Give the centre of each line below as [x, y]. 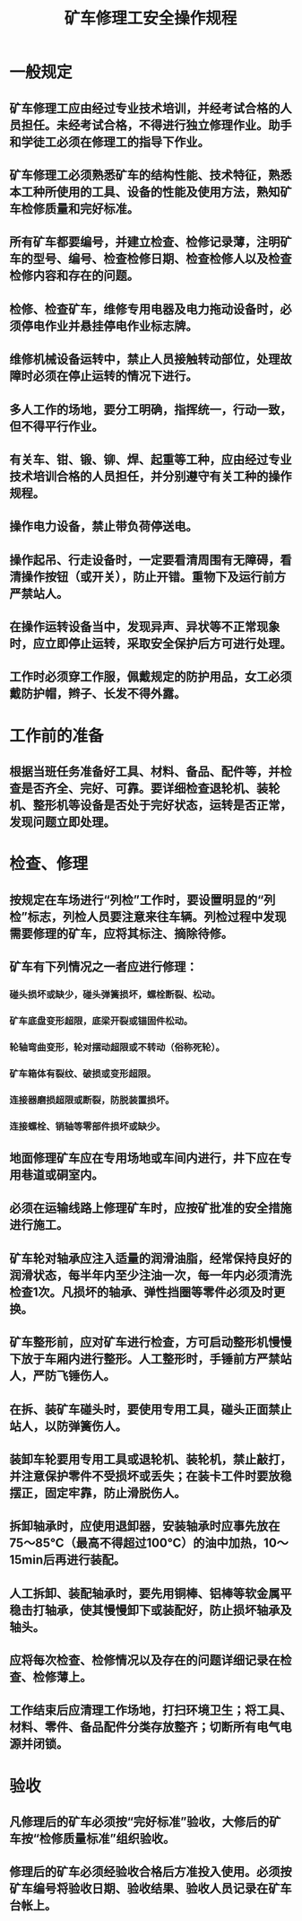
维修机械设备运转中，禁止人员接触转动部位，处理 [145, 360]
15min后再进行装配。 [68, 1560]
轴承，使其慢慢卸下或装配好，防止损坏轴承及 [168, 1610]
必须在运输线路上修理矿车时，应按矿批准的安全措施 [151, 1208]
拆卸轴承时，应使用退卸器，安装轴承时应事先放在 [145, 1526]
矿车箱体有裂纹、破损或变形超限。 [83, 1074]
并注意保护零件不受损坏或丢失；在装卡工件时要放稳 [151, 1476]
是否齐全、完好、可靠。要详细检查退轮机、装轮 [151, 789]
